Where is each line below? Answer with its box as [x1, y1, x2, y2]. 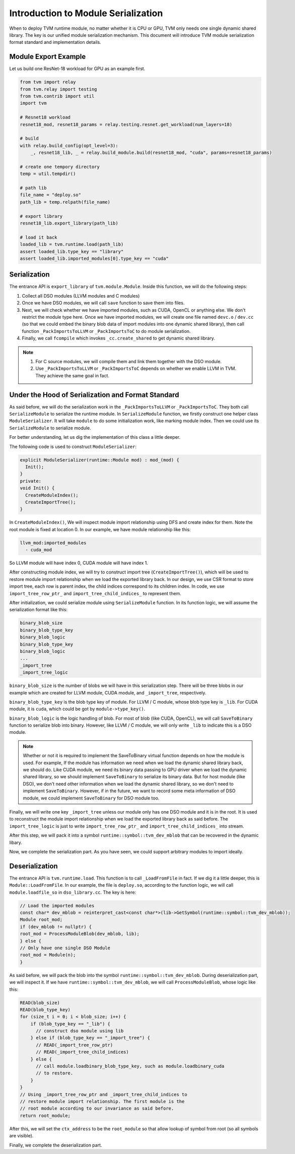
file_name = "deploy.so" [20, 192, 82, 198]
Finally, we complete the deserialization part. [9, 1142, 103, 1148]
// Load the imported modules [20, 903, 95, 908]
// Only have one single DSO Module [20, 945, 111, 951]
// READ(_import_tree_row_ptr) [36, 1042, 113, 1048]
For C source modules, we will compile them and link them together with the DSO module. [35, 359, 222, 364]
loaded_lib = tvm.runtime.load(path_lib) [20, 242, 124, 247]
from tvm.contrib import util [20, 93, 95, 99]
